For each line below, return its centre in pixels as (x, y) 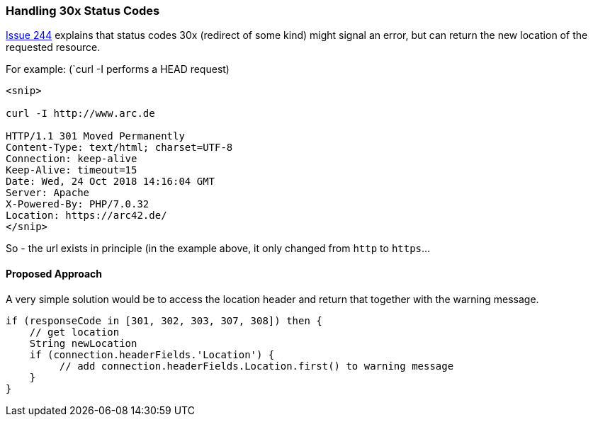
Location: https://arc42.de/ (86, 216)
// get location (74, 332)
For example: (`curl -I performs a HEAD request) (118, 69)
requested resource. (53, 47)
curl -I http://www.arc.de (80, 114)
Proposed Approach (54, 273)
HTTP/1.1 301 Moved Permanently (95, 136)
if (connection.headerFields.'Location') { (152, 354)
